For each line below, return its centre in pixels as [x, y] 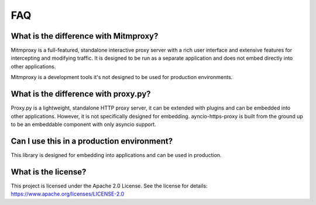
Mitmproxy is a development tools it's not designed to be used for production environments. [122, 77]
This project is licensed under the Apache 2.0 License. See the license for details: [109, 186]
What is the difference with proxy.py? [81, 94]
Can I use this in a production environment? [92, 141]
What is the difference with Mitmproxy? [85, 36]
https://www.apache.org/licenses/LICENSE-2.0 [68, 194]
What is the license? [49, 172]
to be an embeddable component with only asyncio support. [83, 124]
